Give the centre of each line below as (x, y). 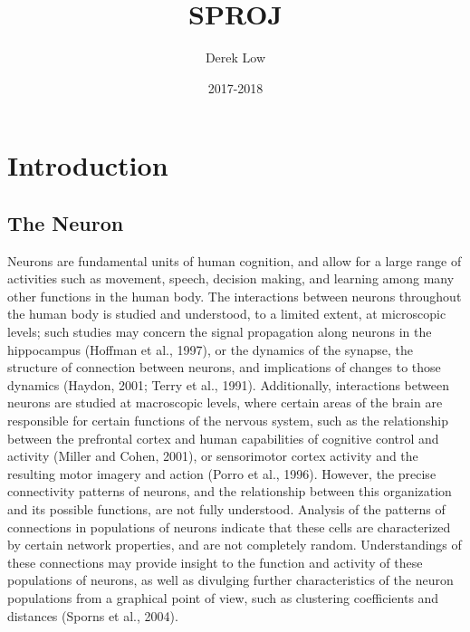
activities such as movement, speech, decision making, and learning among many (231, 278)
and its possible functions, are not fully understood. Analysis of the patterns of (226, 509)
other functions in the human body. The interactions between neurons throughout (235, 296)
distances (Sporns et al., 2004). (93, 615)
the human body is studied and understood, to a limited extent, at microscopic (227, 314)
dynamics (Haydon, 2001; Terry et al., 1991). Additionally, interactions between (228, 384)
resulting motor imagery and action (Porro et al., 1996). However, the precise (222, 473)
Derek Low (235, 57)
